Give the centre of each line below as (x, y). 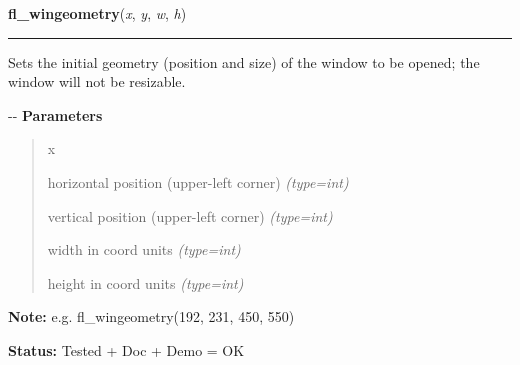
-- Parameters (55, 114)
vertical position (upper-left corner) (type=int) (190, 215)
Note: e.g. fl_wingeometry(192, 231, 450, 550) (151, 316)
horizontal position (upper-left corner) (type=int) (198, 181)
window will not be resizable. (97, 81)
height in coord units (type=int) (145, 282)
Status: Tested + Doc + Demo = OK (126, 349)
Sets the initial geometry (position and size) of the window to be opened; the (244, 61)
